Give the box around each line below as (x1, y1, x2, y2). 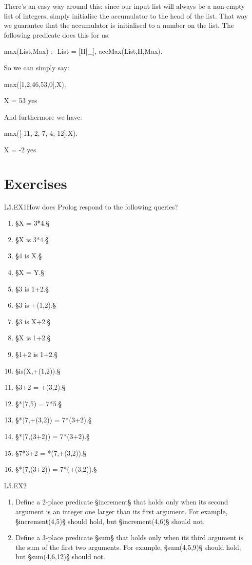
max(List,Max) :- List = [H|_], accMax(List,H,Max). (4, 46, 163, 56)
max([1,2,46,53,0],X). (4, 79, 66, 89)
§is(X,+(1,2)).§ (15, 365, 60, 376)
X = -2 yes (4, 144, 36, 154)
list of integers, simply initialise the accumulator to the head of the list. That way (4, 10, 248, 21)
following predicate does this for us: (4, 29, 110, 40)
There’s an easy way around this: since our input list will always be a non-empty (4, 1, 245, 11)
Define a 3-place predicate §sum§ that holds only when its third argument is (15, 532, 244, 543)
